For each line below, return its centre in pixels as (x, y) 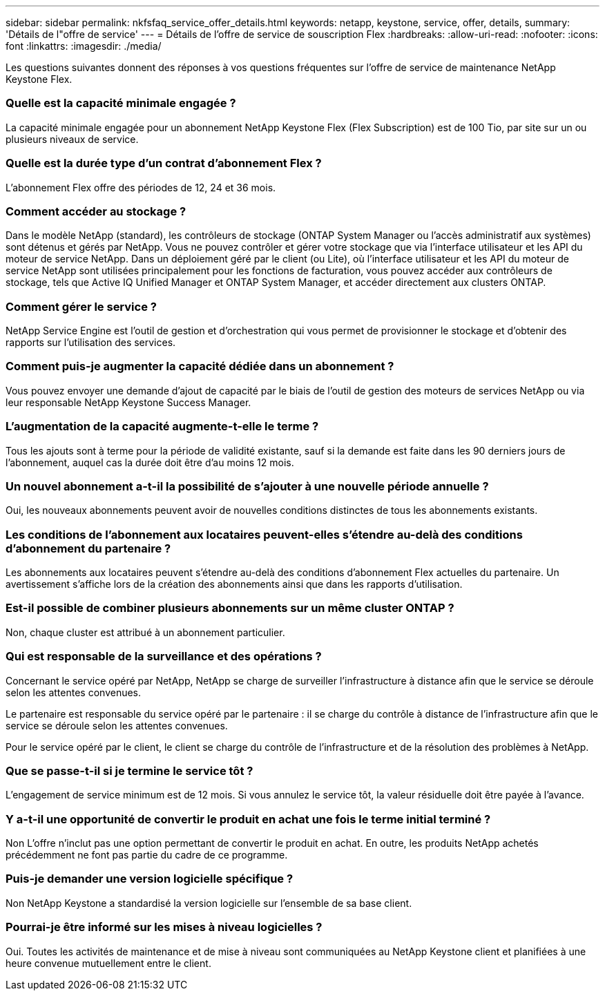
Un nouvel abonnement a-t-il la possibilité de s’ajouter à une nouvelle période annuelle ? (247, 486)
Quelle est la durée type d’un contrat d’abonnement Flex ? (164, 163)
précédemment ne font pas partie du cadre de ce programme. (147, 855)
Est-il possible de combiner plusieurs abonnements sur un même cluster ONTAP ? (230, 608)
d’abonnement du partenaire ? (88, 548)
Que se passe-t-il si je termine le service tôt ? (129, 770)
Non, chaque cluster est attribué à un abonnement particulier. (145, 632)
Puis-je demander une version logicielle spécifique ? (150, 879)
